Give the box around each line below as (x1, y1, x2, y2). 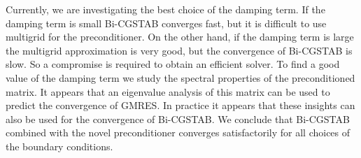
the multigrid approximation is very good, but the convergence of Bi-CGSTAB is (6, 43, 353, 57)
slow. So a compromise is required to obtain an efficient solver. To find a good (6, 57, 340, 71)
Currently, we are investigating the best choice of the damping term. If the (6, 2, 325, 16)
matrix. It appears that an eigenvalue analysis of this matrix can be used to (6, 84, 330, 99)
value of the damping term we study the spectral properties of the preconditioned (6, 70, 355, 85)
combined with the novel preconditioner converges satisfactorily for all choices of (6, 125, 351, 140)
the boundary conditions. (6, 138, 113, 153)
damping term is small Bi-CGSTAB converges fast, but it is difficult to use (6, 15, 327, 30)
